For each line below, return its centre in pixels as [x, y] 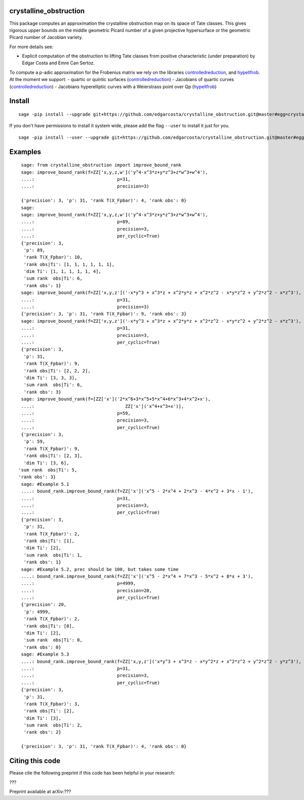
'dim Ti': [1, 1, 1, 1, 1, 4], [62, 272]
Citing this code [35, 761]
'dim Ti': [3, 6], [46, 463]
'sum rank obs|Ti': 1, [53, 555]
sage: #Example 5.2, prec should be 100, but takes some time [100, 569]
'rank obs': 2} [42, 732]
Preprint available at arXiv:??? [40, 791]
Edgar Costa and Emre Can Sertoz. [58, 63]
